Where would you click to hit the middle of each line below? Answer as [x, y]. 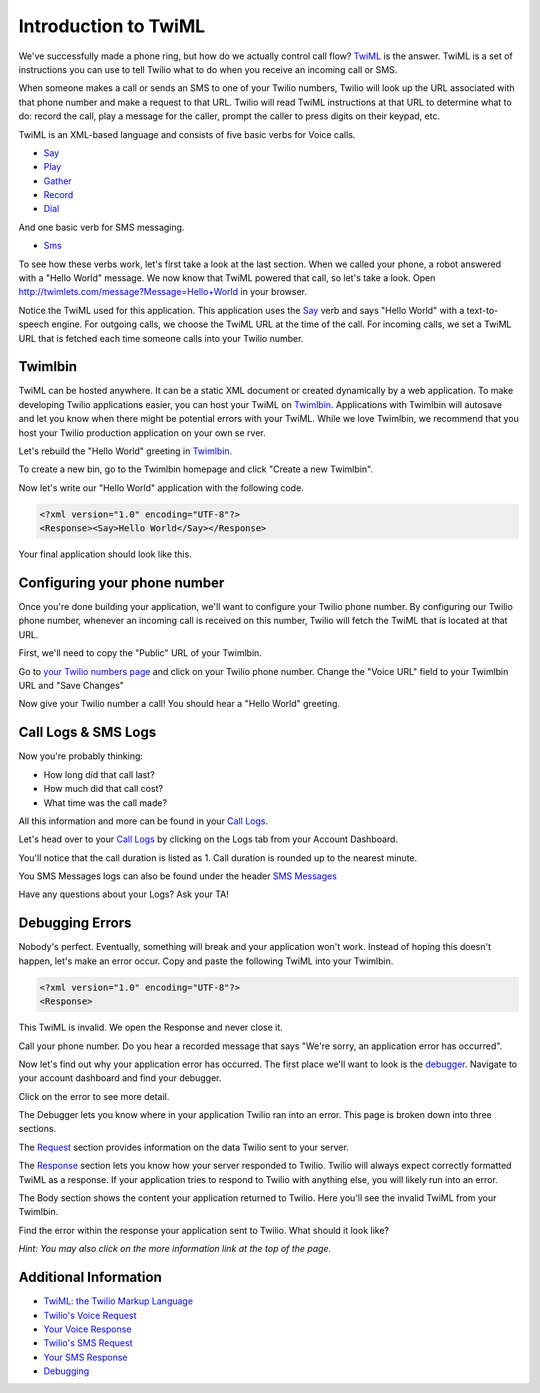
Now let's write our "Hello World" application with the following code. [161, 487]
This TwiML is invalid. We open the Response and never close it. [151, 1027]
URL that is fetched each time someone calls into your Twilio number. [161, 338]
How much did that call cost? [103, 789]
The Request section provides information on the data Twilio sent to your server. [183, 1147]
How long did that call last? [99, 774]
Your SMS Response [86, 1357]
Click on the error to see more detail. [94, 1096]
